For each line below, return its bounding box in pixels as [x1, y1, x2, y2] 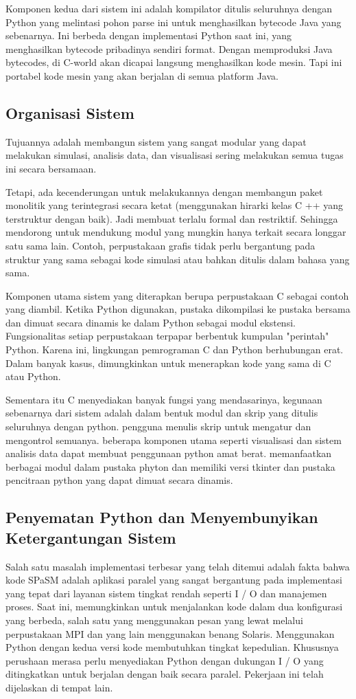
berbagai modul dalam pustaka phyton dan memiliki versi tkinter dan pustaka [5, 459, 335, 474]
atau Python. [5, 369, 61, 384]
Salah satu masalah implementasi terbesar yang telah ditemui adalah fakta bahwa [5, 559, 350, 573]
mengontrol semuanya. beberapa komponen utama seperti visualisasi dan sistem [5, 432, 342, 447]
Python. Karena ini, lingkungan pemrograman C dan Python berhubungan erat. [5, 342, 344, 357]
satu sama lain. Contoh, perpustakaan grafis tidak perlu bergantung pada [5, 238, 316, 252]
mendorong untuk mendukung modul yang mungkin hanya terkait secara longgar [5, 225, 346, 239]
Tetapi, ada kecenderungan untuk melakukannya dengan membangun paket [5, 184, 323, 199]
